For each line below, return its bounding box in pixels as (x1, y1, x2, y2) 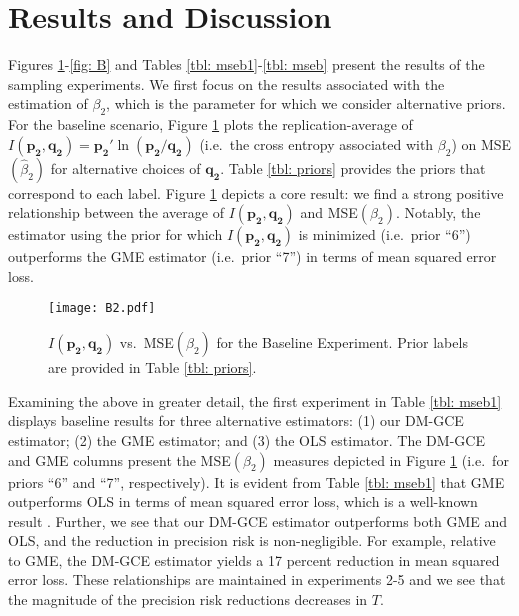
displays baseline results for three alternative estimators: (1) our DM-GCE (8, 410, 464, 431)
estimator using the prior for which (8, 224, 223, 245)
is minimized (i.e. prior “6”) (298, 224, 471, 245)
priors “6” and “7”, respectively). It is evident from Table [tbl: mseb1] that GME (8, 471, 505, 492)
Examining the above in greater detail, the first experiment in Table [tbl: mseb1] (8, 390, 502, 411)
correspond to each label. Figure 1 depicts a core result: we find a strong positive (8, 182, 504, 203)
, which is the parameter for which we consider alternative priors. (106, 93, 506, 114)
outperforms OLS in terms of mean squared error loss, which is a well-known (8, 491, 478, 512)
